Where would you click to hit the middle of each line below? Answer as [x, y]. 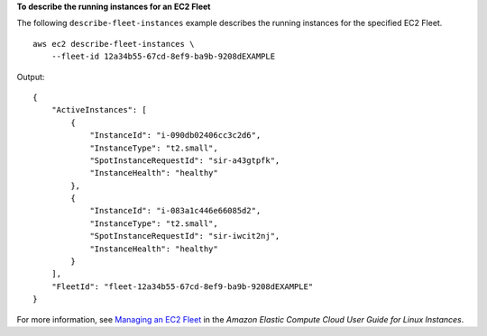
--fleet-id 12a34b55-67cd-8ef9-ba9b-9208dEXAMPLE [163, 57]
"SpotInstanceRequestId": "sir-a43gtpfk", [185, 160]
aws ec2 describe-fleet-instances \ [114, 44]
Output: [31, 77]
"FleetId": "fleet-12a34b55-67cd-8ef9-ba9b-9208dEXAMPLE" [182, 286]
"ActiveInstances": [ [99, 110]
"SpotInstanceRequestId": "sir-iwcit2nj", [185, 236]
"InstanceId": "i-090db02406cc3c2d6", [175, 136]
